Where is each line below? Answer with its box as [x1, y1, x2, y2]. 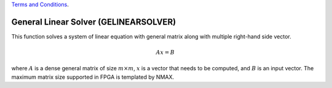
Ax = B [156, 49, 175, 56]
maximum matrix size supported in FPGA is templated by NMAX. [11, 73, 175, 81]
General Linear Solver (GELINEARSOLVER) [11, 16, 176, 27]
